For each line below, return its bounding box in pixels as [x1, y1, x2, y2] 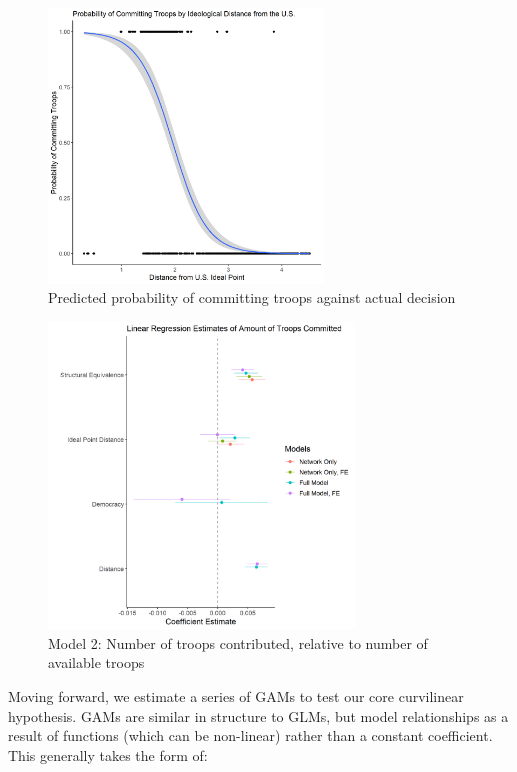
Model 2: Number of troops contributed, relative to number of [48, 632, 428, 653]
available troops [48, 652, 145, 673]
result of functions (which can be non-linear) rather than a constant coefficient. [8, 725, 493, 746]
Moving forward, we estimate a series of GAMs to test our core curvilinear [8, 685, 464, 706]
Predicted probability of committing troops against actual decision [48, 287, 456, 308]
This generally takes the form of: [8, 744, 208, 765]
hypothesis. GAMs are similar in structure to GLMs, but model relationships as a [8, 705, 509, 726]
